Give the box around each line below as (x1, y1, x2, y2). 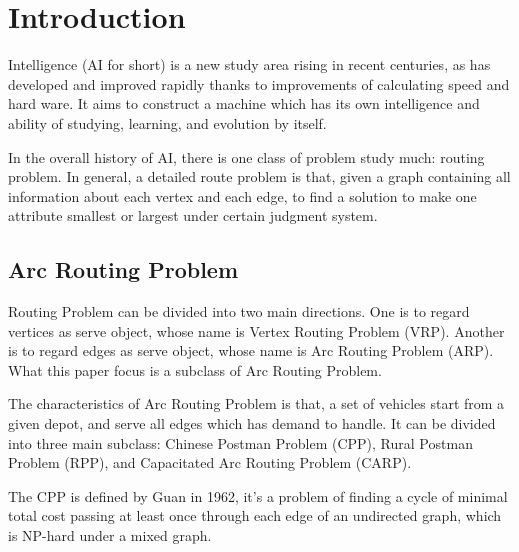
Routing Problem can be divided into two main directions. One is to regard (8, 301, 470, 322)
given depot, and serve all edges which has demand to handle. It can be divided (8, 413, 496, 434)
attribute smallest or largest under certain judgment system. (8, 205, 378, 226)
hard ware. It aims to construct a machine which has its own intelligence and (8, 93, 480, 114)
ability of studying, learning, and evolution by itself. (8, 112, 327, 133)
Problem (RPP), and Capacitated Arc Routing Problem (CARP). (8, 452, 412, 473)
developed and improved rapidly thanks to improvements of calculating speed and (8, 73, 510, 94)
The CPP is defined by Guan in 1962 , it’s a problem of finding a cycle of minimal (8, 485, 508, 506)
